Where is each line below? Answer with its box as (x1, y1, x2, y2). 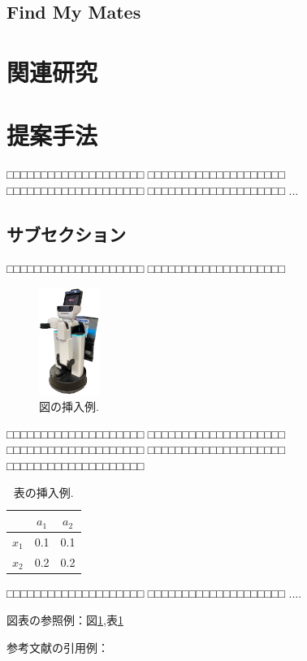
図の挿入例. (39, 398, 99, 415)
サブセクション (6, 221, 126, 246)
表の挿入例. (13, 484, 74, 501)
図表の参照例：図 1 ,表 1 (6, 611, 123, 629)
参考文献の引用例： (6, 639, 109, 656)
